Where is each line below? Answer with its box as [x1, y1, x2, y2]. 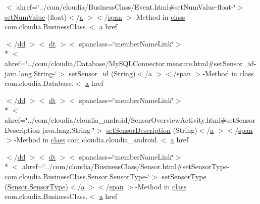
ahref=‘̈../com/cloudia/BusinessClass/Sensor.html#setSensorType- [22, 161, 230, 172]
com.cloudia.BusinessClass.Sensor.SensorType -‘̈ [5, 171, 150, 181]
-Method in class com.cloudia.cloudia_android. [14, 134, 159, 145]
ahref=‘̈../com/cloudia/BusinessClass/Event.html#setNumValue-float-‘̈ [16, 2, 236, 12]
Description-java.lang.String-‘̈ [5, 124, 95, 135]
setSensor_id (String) [69, 68, 136, 78]
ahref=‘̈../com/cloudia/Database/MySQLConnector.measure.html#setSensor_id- [5, 58, 256, 68]
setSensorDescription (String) [106, 124, 197, 135]
